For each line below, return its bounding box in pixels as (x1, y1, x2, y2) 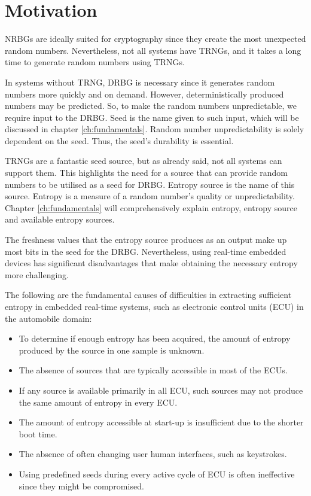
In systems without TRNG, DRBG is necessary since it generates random (5, 75, 275, 88)
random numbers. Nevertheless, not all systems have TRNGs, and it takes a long (5, 44, 301, 56)
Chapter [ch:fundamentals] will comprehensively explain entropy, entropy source (5, 201, 297, 214)
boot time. (19, 427, 57, 440)
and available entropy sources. (5, 213, 115, 226)
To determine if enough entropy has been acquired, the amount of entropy (19, 332, 291, 345)
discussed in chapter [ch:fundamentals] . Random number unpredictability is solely (5, 123, 304, 135)
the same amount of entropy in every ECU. (19, 395, 178, 408)
